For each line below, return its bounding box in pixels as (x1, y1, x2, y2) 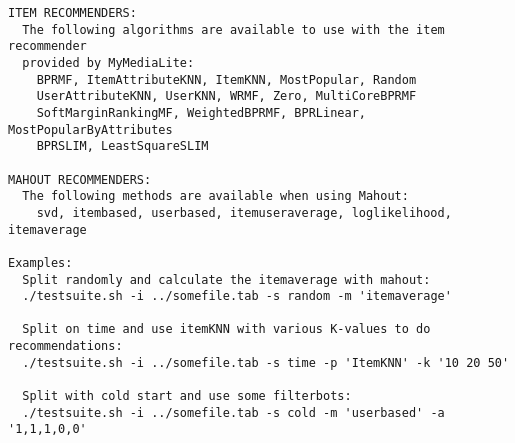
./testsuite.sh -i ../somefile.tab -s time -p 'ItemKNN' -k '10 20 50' (22, 355, 510, 370)
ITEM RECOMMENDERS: (8, 6, 137, 20)
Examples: (8, 255, 73, 270)
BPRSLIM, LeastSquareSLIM (36, 139, 209, 154)
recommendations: (8, 339, 123, 354)
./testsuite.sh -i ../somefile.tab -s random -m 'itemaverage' (22, 289, 452, 304)
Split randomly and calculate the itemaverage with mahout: (22, 272, 431, 287)
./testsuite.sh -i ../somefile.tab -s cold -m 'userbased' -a (22, 405, 445, 420)
